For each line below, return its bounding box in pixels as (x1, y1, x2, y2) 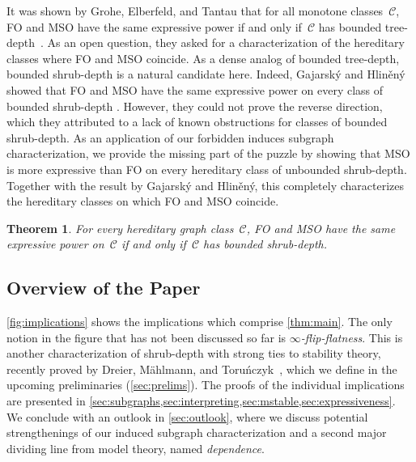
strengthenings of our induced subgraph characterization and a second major (6, 424, 387, 441)
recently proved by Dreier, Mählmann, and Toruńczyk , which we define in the (6, 360, 397, 377)
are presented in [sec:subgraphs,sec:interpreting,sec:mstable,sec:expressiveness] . (6, 392, 396, 409)
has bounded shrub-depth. (203, 235, 328, 252)
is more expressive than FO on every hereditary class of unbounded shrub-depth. (6, 160, 407, 177)
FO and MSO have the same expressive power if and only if (6, 18, 302, 35)
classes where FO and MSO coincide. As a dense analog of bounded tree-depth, (6, 49, 400, 66)
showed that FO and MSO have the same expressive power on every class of (6, 81, 384, 98)
